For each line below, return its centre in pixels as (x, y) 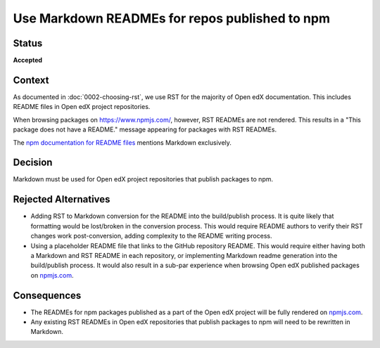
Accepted (27, 60)
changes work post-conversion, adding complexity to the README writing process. (151, 236)
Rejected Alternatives (62, 199)
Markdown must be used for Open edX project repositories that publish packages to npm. (143, 179)
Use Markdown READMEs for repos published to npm (172, 18)
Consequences (47, 295)
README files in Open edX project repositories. (82, 107)
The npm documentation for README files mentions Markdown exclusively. (122, 142)
